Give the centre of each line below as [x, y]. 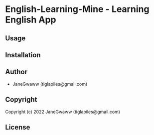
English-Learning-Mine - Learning [77, 9]
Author [16, 72]
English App [31, 20]
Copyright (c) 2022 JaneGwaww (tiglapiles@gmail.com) [63, 112]
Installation [23, 55]
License [18, 127]
